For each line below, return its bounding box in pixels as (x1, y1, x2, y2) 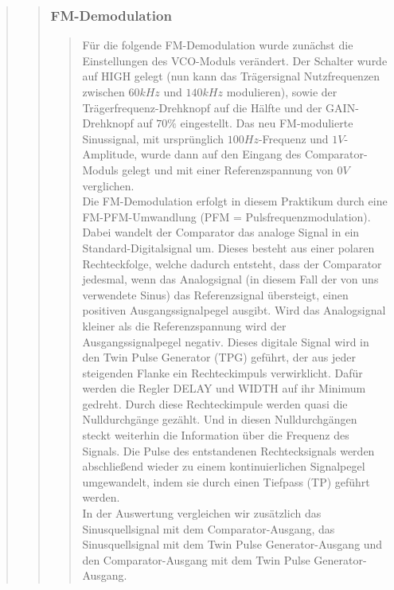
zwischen (82, 84, 125, 100)
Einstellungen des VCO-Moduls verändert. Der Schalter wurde (82, 52, 388, 68)
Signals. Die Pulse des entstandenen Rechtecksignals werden (82, 442, 375, 459)
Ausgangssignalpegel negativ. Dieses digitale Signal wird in (82, 333, 369, 350)
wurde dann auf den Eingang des (140, 146, 302, 162)
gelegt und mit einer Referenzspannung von (122, 161, 334, 178)
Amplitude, (82, 146, 138, 162)
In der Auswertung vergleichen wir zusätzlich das (82, 505, 322, 522)
